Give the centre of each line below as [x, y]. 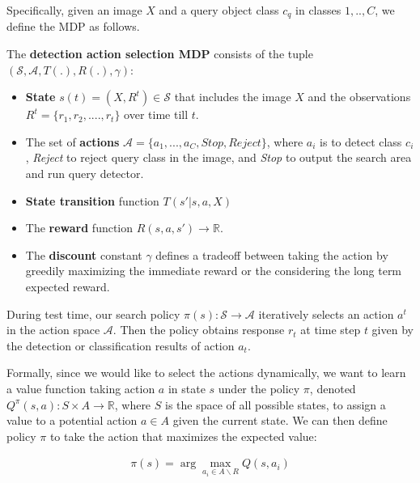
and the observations [359, 97]
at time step [331, 330]
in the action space [53, 330]
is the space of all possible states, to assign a [276, 404]
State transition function [92, 200]
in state [187, 388]
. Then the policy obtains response [199, 330]
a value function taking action [81, 388]
